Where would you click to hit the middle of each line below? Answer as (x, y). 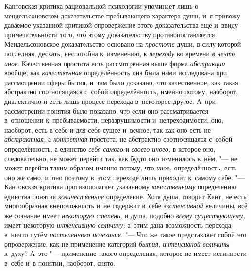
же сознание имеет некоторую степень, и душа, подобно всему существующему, (125, 215)
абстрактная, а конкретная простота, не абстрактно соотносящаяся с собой (118, 139)
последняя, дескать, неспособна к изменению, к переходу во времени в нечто (120, 53)
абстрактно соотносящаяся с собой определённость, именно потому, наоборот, (121, 92)
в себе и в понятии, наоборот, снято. (60, 263)
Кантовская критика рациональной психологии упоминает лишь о (101, 6)
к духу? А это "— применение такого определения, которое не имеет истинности (125, 253)
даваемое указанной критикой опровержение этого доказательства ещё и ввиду (121, 25)
